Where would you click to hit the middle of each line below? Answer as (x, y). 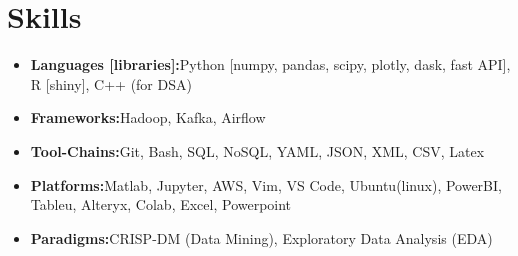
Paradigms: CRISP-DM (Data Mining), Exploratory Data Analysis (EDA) (261, 237)
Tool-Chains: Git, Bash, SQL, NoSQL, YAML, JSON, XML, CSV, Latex (257, 150)
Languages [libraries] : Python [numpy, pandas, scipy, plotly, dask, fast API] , (270, 64)
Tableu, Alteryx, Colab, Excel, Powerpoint (161, 204)
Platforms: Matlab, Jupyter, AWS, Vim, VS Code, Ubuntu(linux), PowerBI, (266, 184)
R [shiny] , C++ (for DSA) (111, 83)
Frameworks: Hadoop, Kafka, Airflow (148, 117)
